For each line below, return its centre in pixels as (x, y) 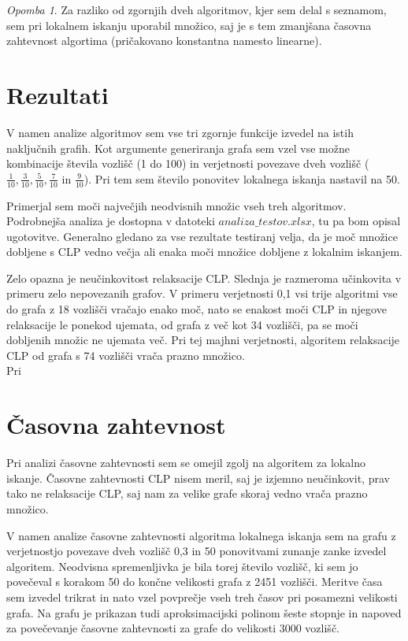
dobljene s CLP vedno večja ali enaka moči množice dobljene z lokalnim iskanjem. (204, 252)
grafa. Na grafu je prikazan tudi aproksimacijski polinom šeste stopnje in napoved (204, 612)
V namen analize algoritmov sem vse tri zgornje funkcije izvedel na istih (180, 132)
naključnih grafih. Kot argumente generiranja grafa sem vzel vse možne (178, 148)
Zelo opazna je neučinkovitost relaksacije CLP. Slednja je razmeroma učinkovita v (204, 278)
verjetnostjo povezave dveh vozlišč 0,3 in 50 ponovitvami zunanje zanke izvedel (197, 551)
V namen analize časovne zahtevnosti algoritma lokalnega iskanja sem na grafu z (201, 535)
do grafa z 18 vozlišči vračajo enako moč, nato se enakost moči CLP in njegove (197, 309)
